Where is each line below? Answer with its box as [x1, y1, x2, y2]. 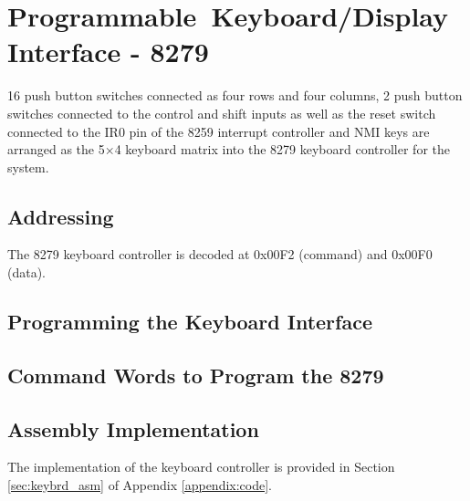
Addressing [7, 202, 114, 230]
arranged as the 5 [7, 140, 105, 159]
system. [7, 157, 49, 176]
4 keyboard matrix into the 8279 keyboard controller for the [114, 140, 450, 159]
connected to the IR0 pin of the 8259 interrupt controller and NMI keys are [7, 121, 430, 141]
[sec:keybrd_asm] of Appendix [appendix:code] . [7, 475, 272, 495]
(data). [7, 263, 47, 282]
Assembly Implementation [7, 414, 259, 443]
